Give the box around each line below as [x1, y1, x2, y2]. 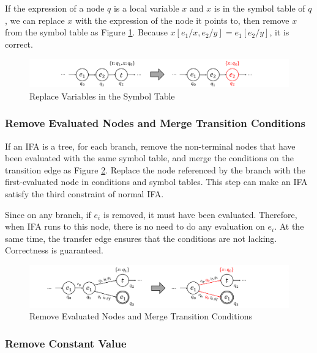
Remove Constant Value [5, 335, 127, 351]
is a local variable [113, 2, 179, 14]
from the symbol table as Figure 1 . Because [5, 26, 168, 38]
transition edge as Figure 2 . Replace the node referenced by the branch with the [5, 163, 305, 176]
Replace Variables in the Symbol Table [29, 89, 175, 102]
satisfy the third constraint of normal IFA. [5, 187, 164, 200]
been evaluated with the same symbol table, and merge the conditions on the [5, 151, 294, 164]
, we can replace [5, 13, 65, 26]
